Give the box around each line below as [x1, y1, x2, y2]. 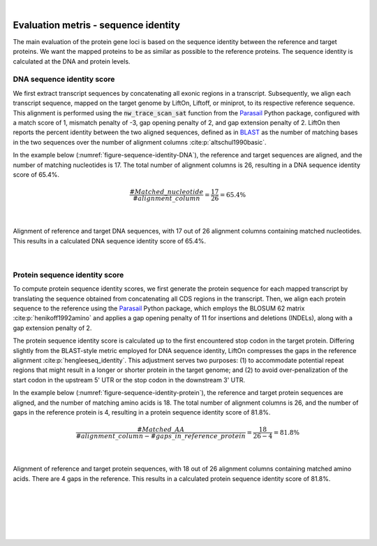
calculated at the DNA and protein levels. [13, 57, 131, 66]
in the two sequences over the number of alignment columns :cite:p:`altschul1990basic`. [13, 138, 267, 146]
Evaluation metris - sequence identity [13, 19, 181, 31]
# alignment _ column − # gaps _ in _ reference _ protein [75, 432, 246, 440]
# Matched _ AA [137, 426, 185, 433]
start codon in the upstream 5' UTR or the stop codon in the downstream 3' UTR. [13, 375, 246, 384]
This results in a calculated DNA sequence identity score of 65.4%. [13, 236, 206, 245]
